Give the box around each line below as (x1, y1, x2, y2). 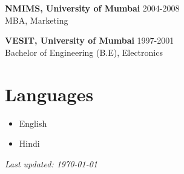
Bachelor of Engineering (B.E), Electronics (5, 45, 163, 58)
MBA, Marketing (5, 13, 68, 26)
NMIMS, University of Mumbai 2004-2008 (5, 2, 180, 14)
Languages (5, 81, 94, 106)
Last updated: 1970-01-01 (5, 157, 97, 170)
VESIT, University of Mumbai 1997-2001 (5, 34, 174, 47)
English (19, 116, 47, 129)
